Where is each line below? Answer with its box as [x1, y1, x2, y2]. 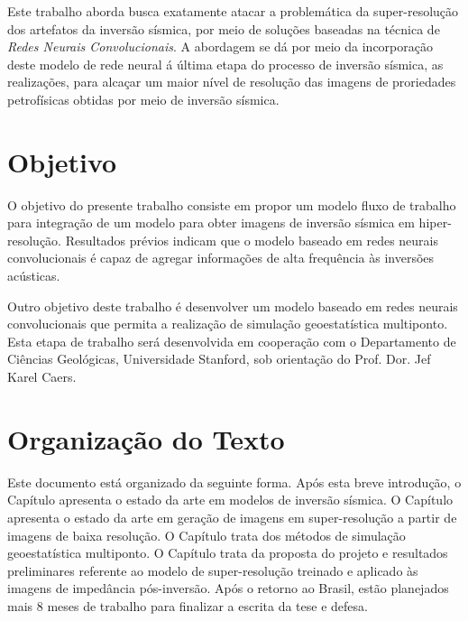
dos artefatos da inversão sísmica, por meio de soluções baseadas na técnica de [7, 19, 440, 38]
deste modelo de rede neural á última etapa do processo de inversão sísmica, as [7, 54, 444, 73]
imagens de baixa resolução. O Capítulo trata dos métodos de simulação [7, 525, 406, 544]
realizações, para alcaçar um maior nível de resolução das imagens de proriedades [7, 72, 456, 91]
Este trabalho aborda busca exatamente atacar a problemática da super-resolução [7, 2, 459, 20]
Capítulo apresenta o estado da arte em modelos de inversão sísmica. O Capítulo [7, 490, 454, 509]
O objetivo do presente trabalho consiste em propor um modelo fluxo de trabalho [7, 195, 456, 214]
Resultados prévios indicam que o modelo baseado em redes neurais [65, 230, 439, 249]
